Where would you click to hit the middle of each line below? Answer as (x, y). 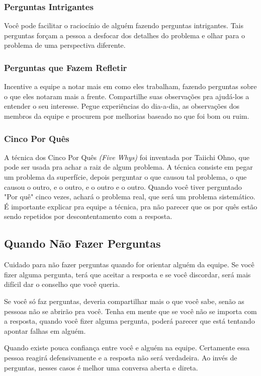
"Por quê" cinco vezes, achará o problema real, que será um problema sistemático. (130, 197)
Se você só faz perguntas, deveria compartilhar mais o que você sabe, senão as (124, 301)
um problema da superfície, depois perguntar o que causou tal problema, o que (125, 177)
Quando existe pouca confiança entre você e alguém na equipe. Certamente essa (127, 348)
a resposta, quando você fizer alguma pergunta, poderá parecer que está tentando (129, 321)
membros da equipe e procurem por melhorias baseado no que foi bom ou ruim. (127, 116)
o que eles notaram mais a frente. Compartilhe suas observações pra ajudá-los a (127, 96)
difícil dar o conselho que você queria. (62, 284)
